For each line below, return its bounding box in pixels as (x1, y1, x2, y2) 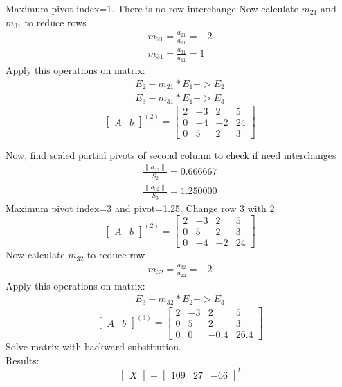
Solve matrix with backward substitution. (6, 339, 181, 353)
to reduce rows (24, 15, 87, 29)
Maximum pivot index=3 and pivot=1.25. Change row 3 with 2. (6, 200, 278, 215)
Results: (6, 352, 39, 367)
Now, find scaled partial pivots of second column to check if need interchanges (6, 147, 336, 162)
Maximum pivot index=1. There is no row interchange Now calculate (6, 1, 298, 15)
